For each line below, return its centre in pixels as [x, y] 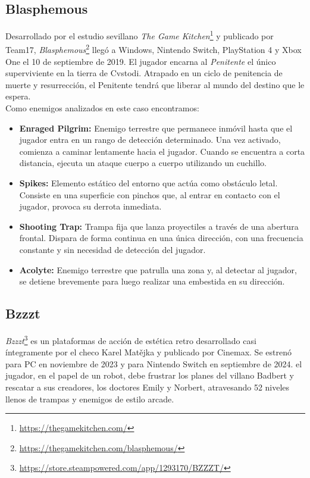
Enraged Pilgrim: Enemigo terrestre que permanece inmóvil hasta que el [156, 128]
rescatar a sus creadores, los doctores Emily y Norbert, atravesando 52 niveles [148, 387]
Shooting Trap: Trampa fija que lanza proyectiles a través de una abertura [159, 226]
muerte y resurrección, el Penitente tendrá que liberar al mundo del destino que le [155, 84]
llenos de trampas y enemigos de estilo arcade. [90, 399]
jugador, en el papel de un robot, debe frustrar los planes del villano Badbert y [150, 375]
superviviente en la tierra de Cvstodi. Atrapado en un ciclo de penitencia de [144, 73]
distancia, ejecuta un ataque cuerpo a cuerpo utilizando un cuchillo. [143, 163]
